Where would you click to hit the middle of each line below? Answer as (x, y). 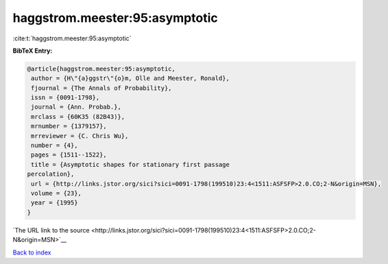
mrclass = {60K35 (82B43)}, (78, 117)
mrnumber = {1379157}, (69, 126)
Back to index (32, 252)
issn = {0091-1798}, (65, 98)
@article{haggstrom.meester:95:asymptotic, (101, 69)
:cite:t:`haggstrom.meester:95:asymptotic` (72, 38)
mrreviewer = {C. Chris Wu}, (80, 136)
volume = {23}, (57, 193)
